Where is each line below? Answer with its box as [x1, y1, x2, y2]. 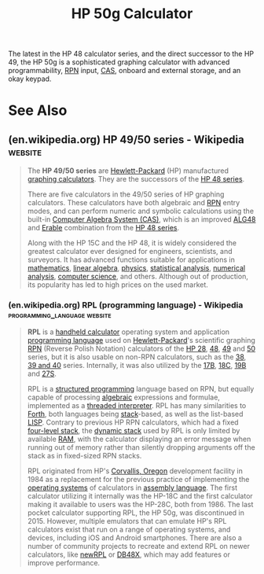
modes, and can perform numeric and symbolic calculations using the [27, 206, 254, 216]
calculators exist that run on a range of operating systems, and [27, 524, 231, 535]
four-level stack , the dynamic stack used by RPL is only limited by [27, 426, 240, 436]
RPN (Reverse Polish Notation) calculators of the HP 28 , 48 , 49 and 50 [27, 344, 256, 354]
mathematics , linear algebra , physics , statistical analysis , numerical [27, 263, 246, 273]
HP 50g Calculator [71, 5, 193, 23]
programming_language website [8, 310, 112, 321]
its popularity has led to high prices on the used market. [27, 280, 208, 289]
